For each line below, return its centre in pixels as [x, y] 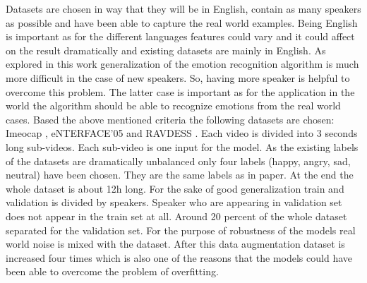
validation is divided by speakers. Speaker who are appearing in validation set [174, 202]
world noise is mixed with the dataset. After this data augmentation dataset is [175, 244]
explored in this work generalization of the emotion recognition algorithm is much [182, 64]
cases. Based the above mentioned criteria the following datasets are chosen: [170, 119]
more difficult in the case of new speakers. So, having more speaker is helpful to [178, 77]
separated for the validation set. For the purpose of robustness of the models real [181, 230]
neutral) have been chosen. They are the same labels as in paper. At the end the [180, 175]
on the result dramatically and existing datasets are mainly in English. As [166, 50]
